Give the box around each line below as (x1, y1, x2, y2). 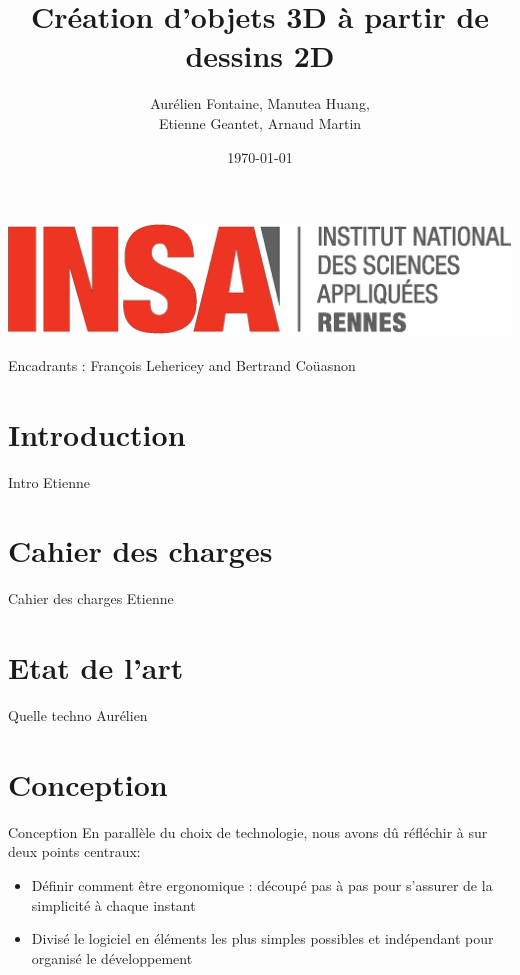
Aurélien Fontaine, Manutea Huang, (150, 93, 370, 114)
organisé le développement (31, 947, 193, 968)
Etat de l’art (8, 647, 184, 688)
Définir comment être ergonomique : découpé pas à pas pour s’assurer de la (31, 874, 493, 895)
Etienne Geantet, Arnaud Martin (158, 112, 362, 133)
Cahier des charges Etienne (8, 588, 174, 609)
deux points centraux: (8, 841, 141, 862)
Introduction (8, 413, 186, 454)
